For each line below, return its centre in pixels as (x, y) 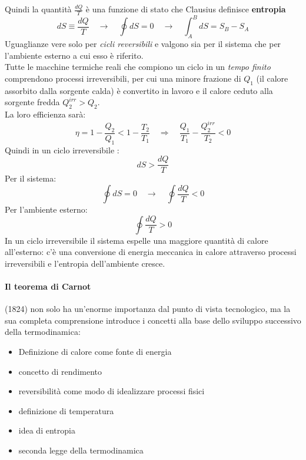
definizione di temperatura (66, 410)
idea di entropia (47, 430)
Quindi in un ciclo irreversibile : (62, 150)
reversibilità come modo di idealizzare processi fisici (112, 391)
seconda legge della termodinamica (81, 450)
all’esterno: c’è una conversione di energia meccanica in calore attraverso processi (151, 252)
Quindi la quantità (38, 9)
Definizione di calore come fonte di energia (95, 352)
